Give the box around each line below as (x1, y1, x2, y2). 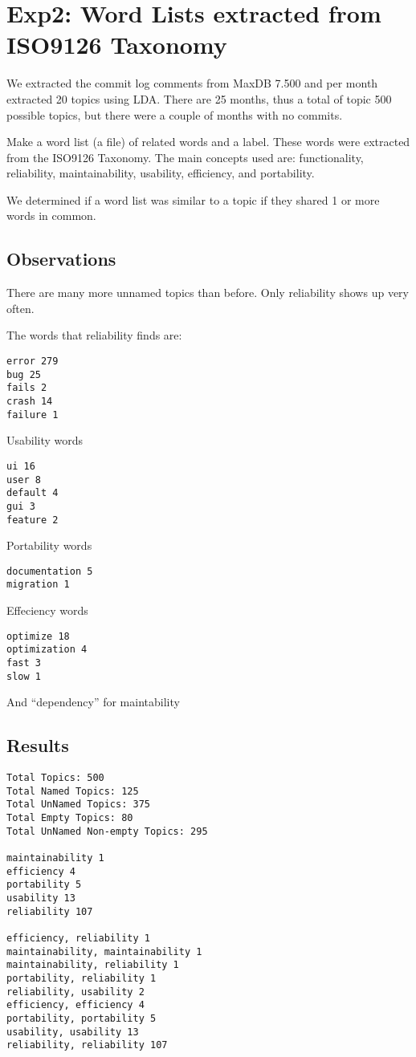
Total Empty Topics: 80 (6, 812, 133, 824)
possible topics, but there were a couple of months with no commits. (6, 106, 343, 123)
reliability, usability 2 (6, 986, 145, 998)
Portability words (6, 537, 92, 554)
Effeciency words (6, 602, 88, 619)
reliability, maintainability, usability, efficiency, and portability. (6, 165, 315, 181)
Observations (6, 246, 116, 271)
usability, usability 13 (6, 1026, 139, 1038)
